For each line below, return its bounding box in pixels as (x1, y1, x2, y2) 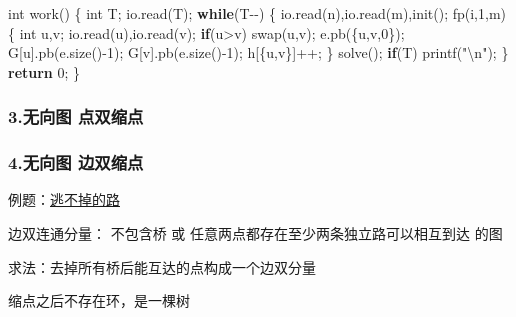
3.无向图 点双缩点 (8, 104, 144, 129)
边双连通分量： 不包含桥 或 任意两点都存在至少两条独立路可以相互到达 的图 (8, 223, 503, 244)
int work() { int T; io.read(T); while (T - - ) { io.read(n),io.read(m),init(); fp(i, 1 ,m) (8, 3, 506, 23)
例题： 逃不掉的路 (8, 189, 120, 210)
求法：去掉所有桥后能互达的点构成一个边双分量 (8, 256, 316, 277)
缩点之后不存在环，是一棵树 (8, 290, 190, 311)
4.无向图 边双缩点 (8, 150, 144, 175)
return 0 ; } (8, 61, 81, 82)
